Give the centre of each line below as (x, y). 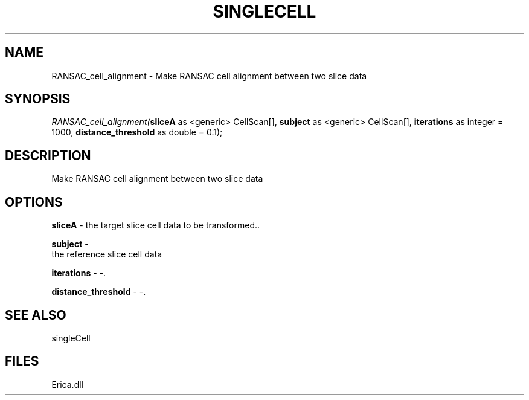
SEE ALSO (36, 315)
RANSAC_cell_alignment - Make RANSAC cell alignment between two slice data (209, 76)
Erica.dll (67, 384)
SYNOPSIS (38, 99)
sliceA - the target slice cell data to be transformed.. (156, 225)
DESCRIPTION (48, 155)
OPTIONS (34, 202)
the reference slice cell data (107, 254)
